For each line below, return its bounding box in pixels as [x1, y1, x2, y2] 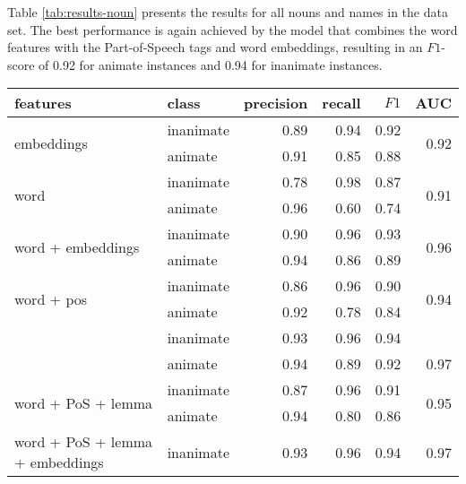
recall [322, 92, 361, 114]
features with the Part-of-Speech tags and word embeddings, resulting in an [7, 38, 423, 56]
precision [244, 92, 308, 114]
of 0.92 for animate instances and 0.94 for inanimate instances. [39, 55, 383, 73]
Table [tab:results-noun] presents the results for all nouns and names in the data [7, 3, 448, 21]
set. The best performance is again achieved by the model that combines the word [7, 20, 458, 39]
